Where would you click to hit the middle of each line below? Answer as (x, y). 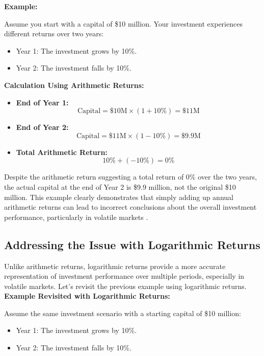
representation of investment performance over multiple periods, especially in (124, 276)
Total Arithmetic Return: (62, 152)
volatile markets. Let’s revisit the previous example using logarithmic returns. (125, 286)
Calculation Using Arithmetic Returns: (74, 85)
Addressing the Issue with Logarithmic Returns (132, 244)
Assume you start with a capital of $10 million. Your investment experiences (123, 23)
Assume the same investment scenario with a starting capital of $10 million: (123, 313)
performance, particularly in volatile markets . (76, 217)
